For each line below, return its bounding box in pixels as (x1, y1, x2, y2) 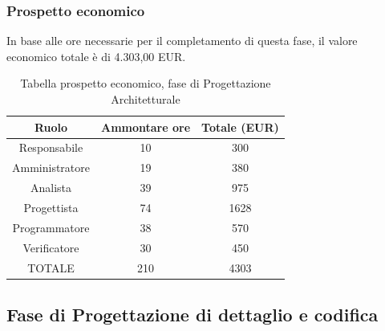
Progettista (23, 198, 79, 215)
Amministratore (12, 159, 90, 176)
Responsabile (18, 139, 83, 156)
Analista (30, 179, 72, 196)
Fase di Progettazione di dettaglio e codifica (6, 301, 379, 326)
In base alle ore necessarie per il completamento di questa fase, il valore (6, 32, 358, 49)
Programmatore (12, 219, 90, 235)
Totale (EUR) (201, 118, 279, 135)
